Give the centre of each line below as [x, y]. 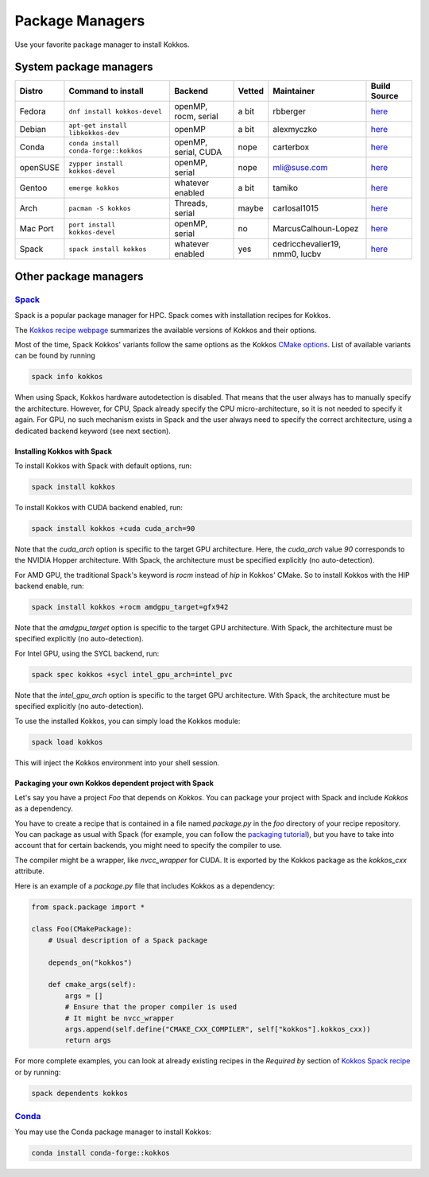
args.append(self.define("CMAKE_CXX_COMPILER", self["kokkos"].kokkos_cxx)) [218, 1029]
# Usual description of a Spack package [128, 940]
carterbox [291, 147]
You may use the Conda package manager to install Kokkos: [113, 1132]
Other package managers [79, 276]
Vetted [251, 91]
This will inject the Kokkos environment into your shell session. [117, 762]
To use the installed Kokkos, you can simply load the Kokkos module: [128, 721]
